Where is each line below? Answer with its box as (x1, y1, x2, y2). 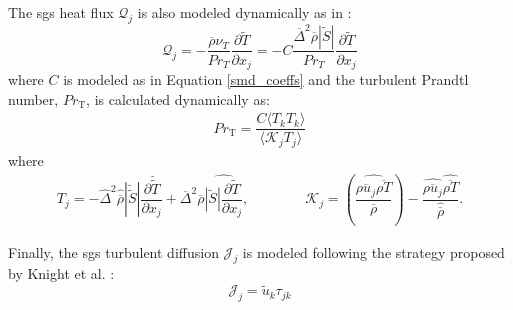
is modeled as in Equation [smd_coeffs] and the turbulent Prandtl (63, 69, 469, 89)
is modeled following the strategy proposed (242, 241, 505, 262)
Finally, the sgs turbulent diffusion (8, 241, 219, 262)
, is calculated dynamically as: (86, 88, 270, 109)
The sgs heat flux (8, 2, 114, 22)
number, (8, 88, 59, 109)
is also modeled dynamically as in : (137, 2, 352, 22)
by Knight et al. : (8, 263, 115, 284)
